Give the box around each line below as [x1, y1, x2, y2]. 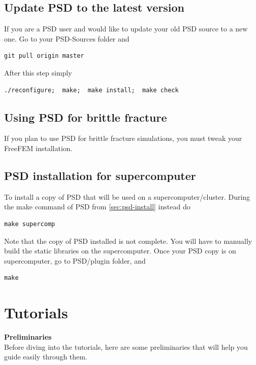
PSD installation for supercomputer [4, 167, 196, 183]
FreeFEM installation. [4, 142, 73, 153]
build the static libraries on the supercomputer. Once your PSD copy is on [4, 245, 236, 256]
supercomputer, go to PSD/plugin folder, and [4, 255, 146, 266]
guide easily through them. [4, 351, 87, 362]
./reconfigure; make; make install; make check [4, 86, 179, 94]
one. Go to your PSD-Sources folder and [4, 33, 130, 44]
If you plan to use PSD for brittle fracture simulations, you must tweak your [4, 133, 242, 143]
